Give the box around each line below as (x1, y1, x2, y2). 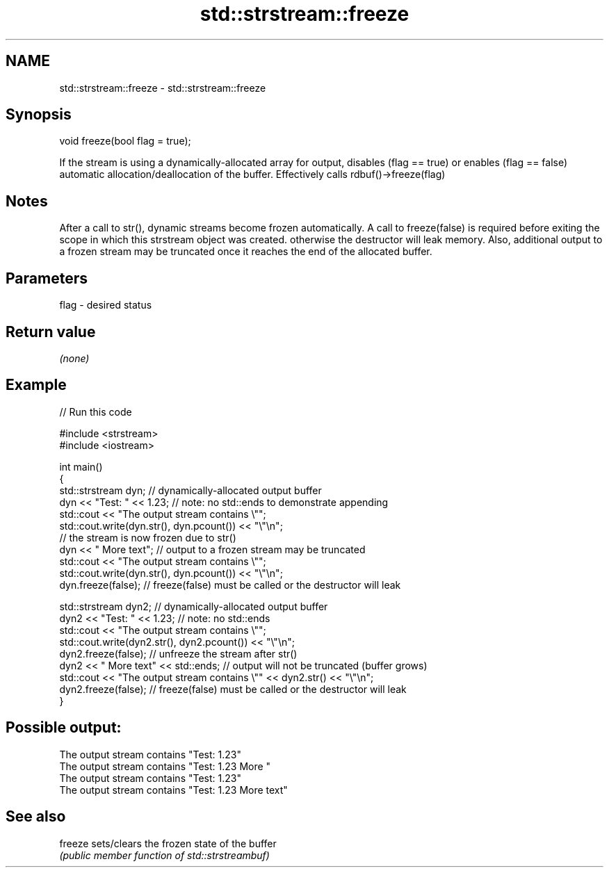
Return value (6, 323, 96, 341)
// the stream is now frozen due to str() (59, 531, 236, 544)
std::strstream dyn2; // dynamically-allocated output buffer (59, 600, 328, 612)
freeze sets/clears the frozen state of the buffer (59, 837, 277, 849)
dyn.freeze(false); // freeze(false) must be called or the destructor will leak (59, 578, 401, 591)
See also (6, 808, 66, 826)
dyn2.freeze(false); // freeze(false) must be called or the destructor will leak (59, 683, 407, 695)
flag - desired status (59, 299, 152, 311)
